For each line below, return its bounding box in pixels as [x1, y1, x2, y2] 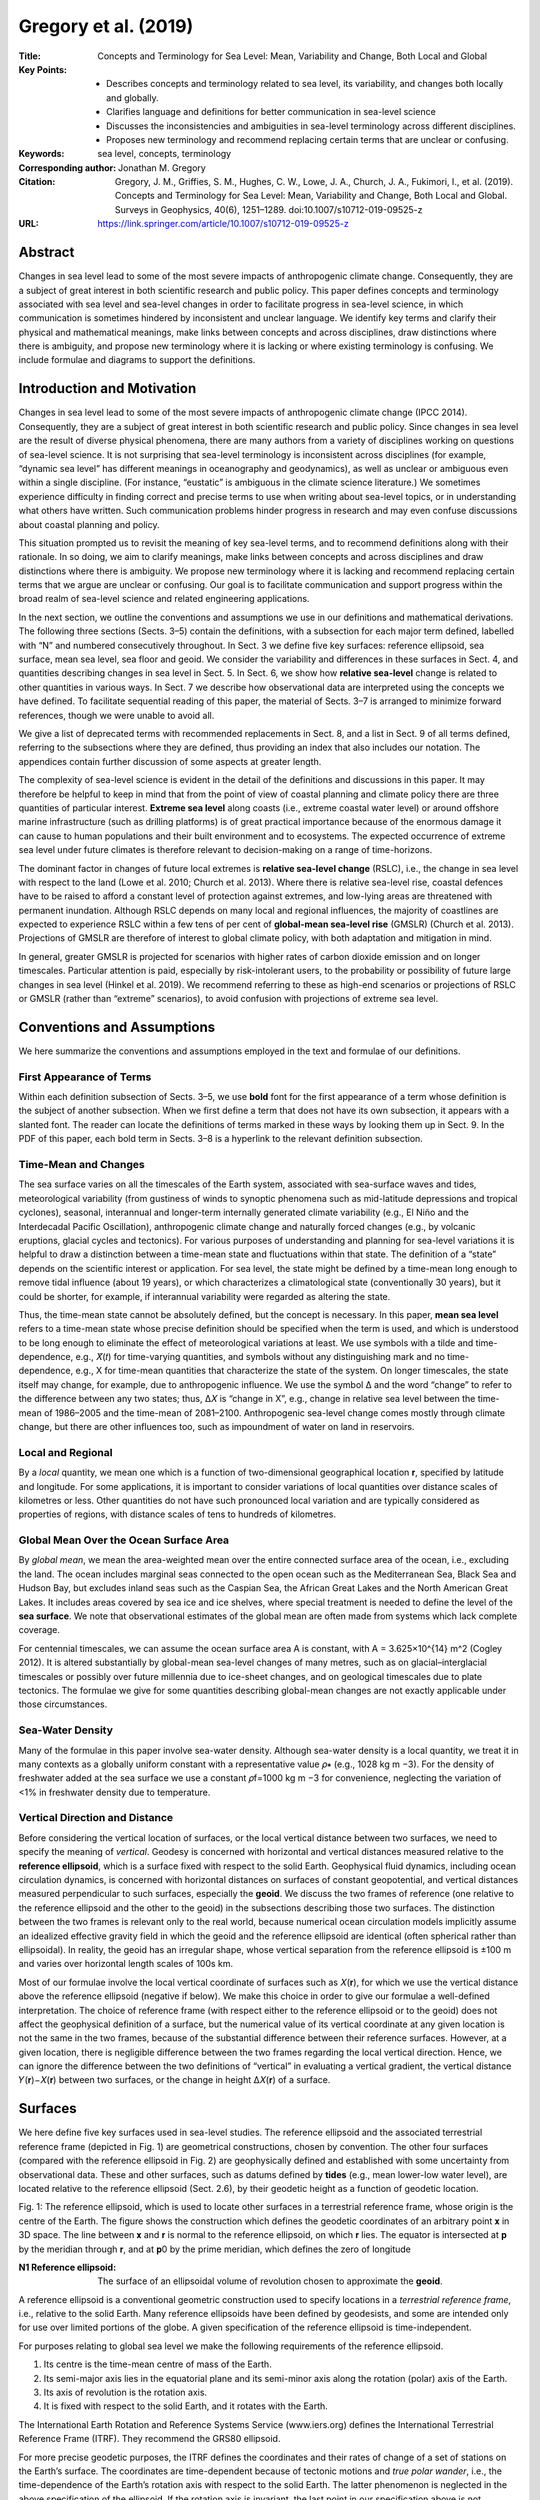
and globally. [106, 91, 159, 104]
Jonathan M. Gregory [118, 161, 207, 174]
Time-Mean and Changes [18, 1158, 145, 1171]
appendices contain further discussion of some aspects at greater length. [18, 755, 322, 767]
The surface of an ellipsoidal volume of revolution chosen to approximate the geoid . [97, 2275, 444, 2287]
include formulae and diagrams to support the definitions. [18, 354, 256, 366]
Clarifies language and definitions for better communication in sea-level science [106, 106, 437, 118]
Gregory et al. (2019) [18, 15, 194, 37]
